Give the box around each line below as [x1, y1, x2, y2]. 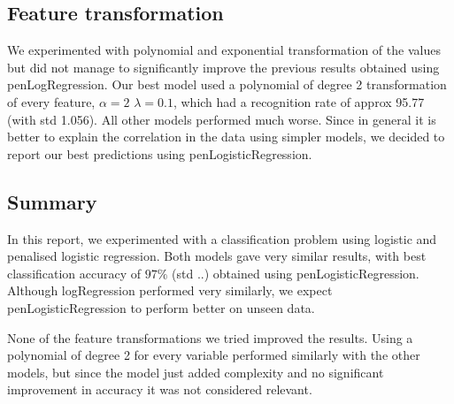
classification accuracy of [7, 263, 142, 282]
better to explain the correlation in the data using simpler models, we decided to [7, 127, 445, 146]
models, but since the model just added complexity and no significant [7, 362, 384, 381]
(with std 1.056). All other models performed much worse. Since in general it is [7, 110, 436, 128]
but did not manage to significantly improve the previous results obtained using [7, 57, 440, 76]
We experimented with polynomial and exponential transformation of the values [7, 41, 441, 59]
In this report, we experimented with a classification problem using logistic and [7, 229, 437, 248]
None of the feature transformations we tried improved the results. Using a [7, 328, 413, 347]
